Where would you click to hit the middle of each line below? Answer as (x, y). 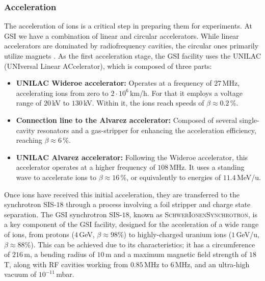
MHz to (156, 264)
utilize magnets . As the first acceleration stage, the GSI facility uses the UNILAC (133, 56)
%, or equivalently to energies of (171, 177)
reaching (29, 140)
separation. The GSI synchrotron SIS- (63, 214)
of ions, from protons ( (39, 234)
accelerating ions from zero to (62, 93)
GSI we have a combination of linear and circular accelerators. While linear (122, 35)
